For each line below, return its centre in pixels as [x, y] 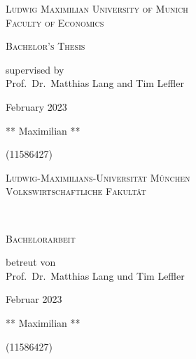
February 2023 [36, 106]
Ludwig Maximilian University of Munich [97, 8]
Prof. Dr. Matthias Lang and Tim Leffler [95, 83]
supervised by [35, 69]
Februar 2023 [34, 299]
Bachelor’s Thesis [45, 46]
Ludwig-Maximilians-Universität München [98, 177]
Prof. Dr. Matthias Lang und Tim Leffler [95, 275]
